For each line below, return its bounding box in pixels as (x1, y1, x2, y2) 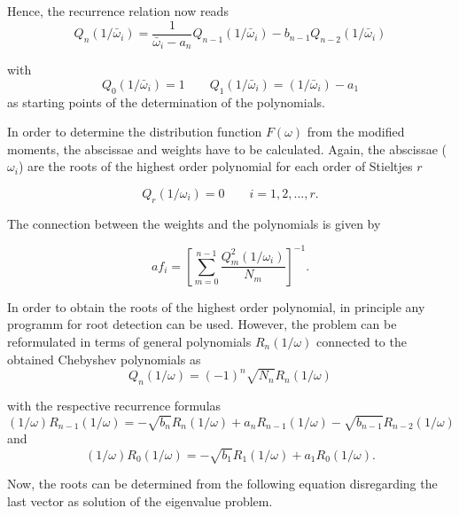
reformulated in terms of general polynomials (7, 332, 252, 350)
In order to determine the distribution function (7, 122, 262, 141)
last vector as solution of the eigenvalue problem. (7, 491, 273, 510)
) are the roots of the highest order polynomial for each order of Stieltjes (18, 157, 413, 176)
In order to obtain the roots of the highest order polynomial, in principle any (7, 297, 425, 316)
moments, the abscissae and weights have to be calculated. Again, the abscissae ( (7, 139, 447, 158)
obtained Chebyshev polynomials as (7, 349, 201, 368)
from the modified (307, 122, 405, 141)
